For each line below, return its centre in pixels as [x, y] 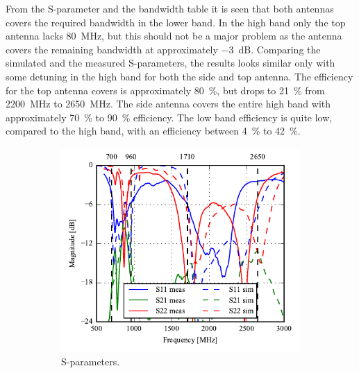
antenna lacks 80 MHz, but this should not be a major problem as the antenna [174, 36]
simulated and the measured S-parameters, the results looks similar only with [170, 63]
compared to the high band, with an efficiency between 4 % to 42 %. [153, 131]
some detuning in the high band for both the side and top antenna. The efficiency [179, 76]
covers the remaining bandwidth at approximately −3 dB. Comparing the [163, 49]
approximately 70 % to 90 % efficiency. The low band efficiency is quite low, [169, 117]
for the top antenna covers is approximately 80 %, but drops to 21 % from [165, 90]
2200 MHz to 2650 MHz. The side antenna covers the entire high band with [168, 104]
